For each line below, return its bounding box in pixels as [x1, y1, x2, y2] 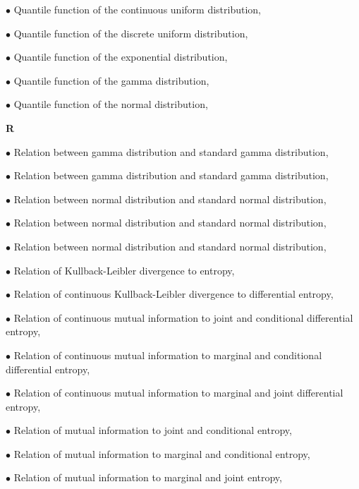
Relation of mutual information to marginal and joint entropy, [13, 470, 282, 485]
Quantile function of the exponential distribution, [13, 49, 228, 64]
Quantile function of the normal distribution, [13, 97, 208, 111]
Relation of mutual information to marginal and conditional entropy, [13, 446, 310, 461]
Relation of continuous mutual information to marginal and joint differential [13, 385, 343, 400]
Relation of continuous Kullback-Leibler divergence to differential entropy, [13, 286, 334, 301]
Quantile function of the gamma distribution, [13, 73, 209, 87]
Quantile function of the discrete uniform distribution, [13, 25, 248, 40]
